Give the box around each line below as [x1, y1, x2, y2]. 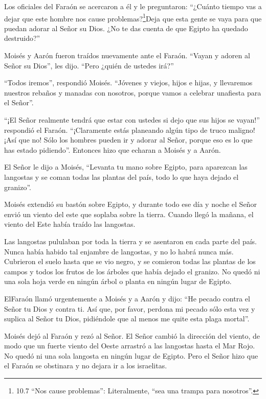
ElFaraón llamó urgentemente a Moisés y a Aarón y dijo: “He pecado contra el [4, 293, 250, 303]
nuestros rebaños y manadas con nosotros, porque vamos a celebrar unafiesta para [4, 87, 261, 98]
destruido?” [4, 33, 40, 43]
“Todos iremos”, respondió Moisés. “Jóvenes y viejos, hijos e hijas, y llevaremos [4, 77, 253, 88]
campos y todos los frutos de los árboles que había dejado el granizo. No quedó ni [4, 266, 260, 276]
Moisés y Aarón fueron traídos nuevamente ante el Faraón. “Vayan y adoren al [4, 50, 250, 61]
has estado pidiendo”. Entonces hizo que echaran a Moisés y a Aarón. [4, 144, 221, 155]
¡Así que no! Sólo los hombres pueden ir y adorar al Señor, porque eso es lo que [4, 134, 253, 145]
